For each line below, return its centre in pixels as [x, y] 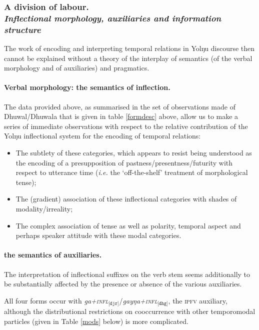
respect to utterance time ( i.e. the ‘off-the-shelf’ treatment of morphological [132, 172]
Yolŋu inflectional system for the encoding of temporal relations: [102, 136]
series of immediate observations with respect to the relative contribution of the [126, 126]
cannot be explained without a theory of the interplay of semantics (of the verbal [128, 58]
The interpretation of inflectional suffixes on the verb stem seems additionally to [127, 274]
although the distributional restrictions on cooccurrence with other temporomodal [130, 311]
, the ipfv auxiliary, [198, 300]
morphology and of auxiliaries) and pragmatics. [77, 68]
